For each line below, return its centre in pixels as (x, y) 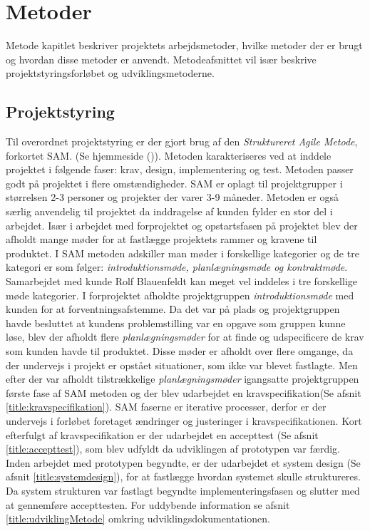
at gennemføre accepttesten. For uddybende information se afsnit (148, 504)
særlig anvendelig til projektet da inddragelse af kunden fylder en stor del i (169, 211)
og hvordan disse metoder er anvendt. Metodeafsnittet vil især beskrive (161, 59)
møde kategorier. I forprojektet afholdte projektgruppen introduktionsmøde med (180, 295)
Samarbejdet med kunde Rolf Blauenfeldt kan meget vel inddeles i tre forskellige (181, 281)
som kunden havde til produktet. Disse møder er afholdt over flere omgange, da (180, 351)
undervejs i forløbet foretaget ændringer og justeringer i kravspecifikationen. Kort (184, 420)
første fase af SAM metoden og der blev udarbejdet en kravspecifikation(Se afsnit (184, 392)
